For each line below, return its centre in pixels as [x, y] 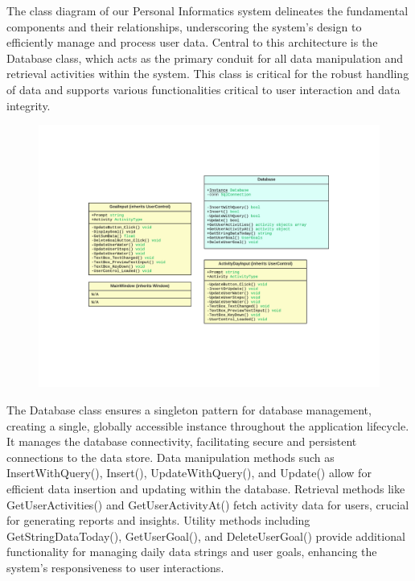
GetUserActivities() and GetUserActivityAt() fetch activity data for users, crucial [208, 504]
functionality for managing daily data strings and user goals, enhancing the [192, 552]
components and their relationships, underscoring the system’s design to [184, 26]
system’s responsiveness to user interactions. [115, 567]
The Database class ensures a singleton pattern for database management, [189, 410]
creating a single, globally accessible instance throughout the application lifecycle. [208, 425]
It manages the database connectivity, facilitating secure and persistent [182, 441]
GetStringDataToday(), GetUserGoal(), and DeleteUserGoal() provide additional [206, 536]
